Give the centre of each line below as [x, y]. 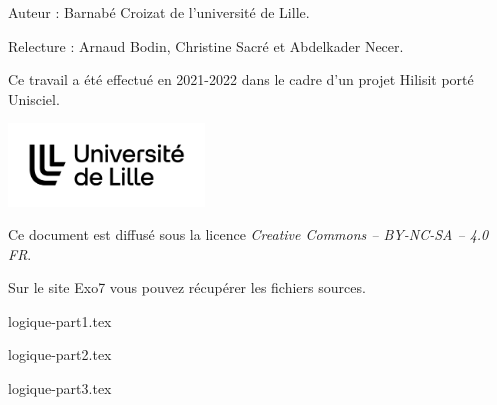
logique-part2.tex [60, 354]
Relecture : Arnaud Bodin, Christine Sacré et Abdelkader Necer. [206, 45]
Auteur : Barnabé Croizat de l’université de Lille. [159, 12]
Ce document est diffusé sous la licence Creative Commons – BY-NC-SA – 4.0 [248, 234]
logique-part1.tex [60, 320]
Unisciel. [34, 98]
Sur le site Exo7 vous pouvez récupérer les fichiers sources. [187, 287]
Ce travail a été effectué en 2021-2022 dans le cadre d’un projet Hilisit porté [241, 79]
